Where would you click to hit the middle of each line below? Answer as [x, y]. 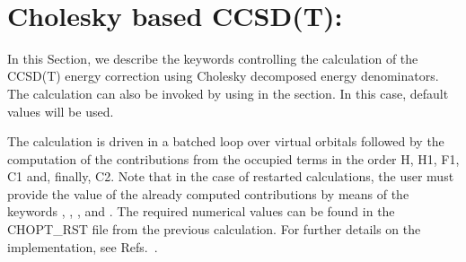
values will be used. [61, 111]
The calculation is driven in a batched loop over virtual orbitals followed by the [226, 141]
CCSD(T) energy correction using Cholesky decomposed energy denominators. [223, 76]
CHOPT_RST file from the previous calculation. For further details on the [214, 229]
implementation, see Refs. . [83, 246]
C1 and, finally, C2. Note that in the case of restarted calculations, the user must [231, 176]
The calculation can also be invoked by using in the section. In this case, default [228, 93]
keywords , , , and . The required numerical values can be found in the [201, 211]
